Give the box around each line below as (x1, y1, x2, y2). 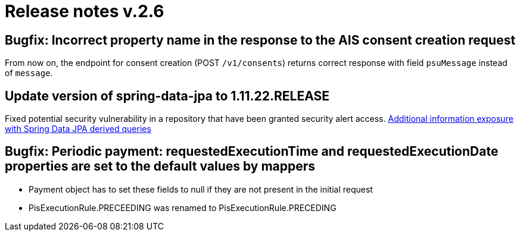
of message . (5, 68, 53, 78)
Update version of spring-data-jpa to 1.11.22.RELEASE (5, 88, 330, 103)
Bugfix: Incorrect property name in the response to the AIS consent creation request (5, 32, 516, 48)
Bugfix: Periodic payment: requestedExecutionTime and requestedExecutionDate (5, 144, 499, 159)
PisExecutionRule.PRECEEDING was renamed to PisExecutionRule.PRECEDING (29, 202, 337, 213)
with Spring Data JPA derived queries (5, 124, 151, 134)
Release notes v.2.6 (5, 1, 164, 21)
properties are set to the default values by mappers (5, 159, 316, 174)
